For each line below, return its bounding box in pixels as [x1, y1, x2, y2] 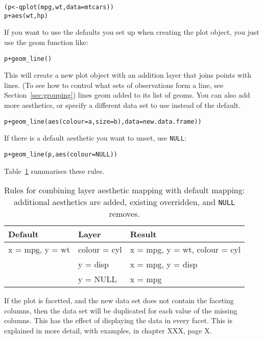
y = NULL [78, 273, 117, 285]
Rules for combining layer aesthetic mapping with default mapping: [4, 184, 245, 196]
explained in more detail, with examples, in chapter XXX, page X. [4, 325, 212, 335]
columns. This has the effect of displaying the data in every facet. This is [4, 315, 232, 326]
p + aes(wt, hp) [4, 12, 48, 19]
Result [130, 228, 157, 240]
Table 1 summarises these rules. [4, 165, 105, 176]
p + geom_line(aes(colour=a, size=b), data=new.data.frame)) [4, 118, 202, 125]
